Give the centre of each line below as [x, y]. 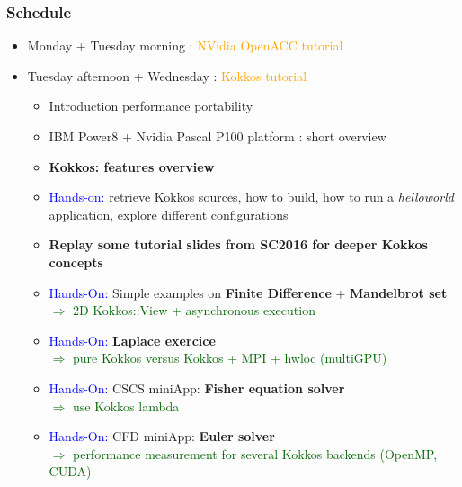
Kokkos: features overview [132, 166]
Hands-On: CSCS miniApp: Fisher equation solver [197, 388]
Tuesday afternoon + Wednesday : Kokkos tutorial [167, 75]
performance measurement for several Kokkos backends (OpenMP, [255, 453]
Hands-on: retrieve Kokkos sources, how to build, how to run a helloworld [251, 197]
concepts [76, 262]
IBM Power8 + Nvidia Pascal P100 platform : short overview [218, 136]
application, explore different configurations [169, 214]
